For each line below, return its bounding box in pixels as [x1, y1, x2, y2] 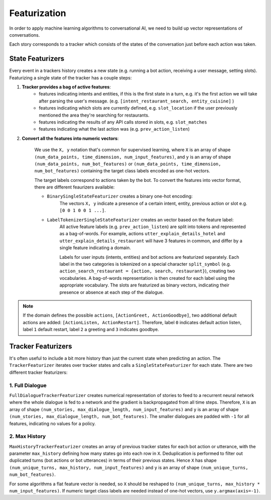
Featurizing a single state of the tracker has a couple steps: [9, 74, 132, 80]
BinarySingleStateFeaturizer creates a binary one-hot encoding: [47, 193, 193, 199]
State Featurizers [9, 54, 65, 63]
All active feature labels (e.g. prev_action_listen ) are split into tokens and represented [59, 224, 246, 230]
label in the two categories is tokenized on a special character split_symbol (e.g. [59, 261, 231, 267]
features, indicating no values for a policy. [9, 420, 96, 427]
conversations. [9, 32, 40, 38]
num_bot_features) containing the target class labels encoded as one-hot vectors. [34, 168, 210, 174]
